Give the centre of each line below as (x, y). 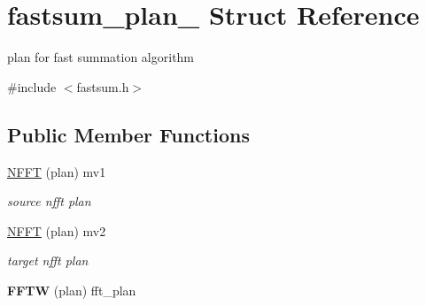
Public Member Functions (128, 134)
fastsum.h (103, 86)
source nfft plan (49, 201)
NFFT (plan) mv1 (57, 171)
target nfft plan (48, 260)
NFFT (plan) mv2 (57, 230)
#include (32, 86)
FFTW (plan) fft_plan (72, 290)
